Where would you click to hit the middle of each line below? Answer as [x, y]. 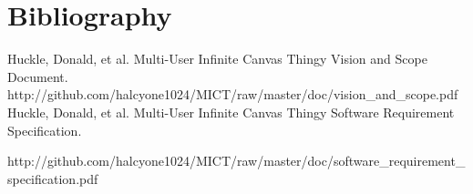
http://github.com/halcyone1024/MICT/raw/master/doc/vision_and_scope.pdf [233, 94]
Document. [38, 76]
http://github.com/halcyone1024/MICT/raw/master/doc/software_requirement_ [236, 161]
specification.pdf [53, 178]
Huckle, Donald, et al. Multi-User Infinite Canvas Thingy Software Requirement [231, 112]
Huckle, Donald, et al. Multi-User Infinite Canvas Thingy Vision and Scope [217, 59]
